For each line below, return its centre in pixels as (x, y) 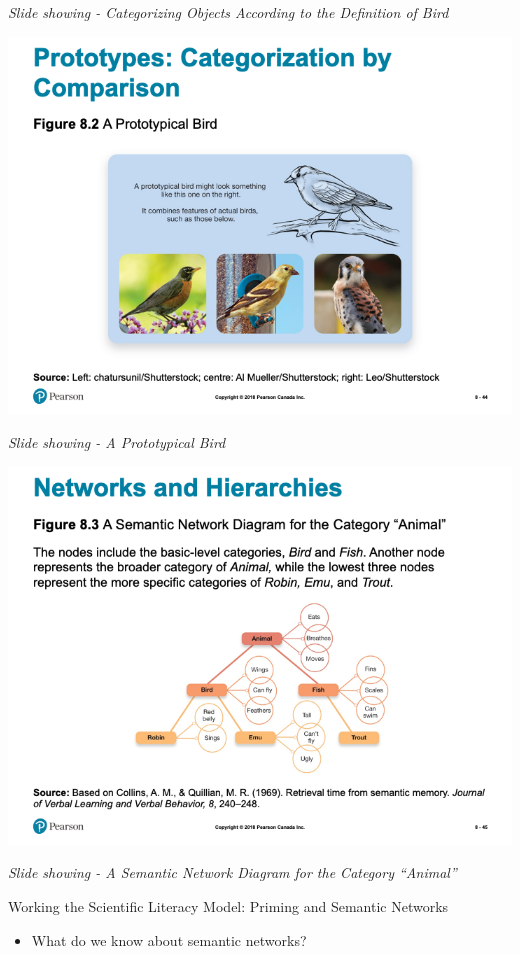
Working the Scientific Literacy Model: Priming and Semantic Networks (228, 905)
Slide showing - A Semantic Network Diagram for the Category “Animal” (232, 872)
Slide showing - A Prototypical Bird (117, 442)
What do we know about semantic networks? (169, 939)
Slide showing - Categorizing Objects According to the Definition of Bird (228, 12)
